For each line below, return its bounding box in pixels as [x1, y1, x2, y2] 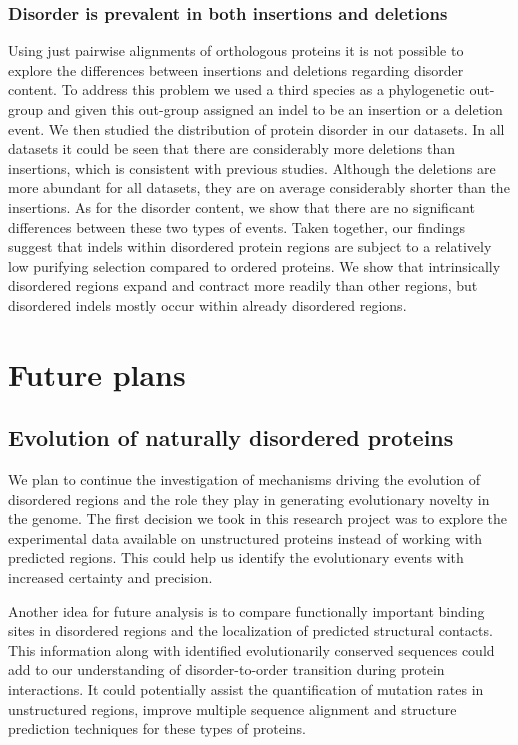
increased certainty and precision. [8, 567, 213, 588]
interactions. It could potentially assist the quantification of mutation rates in [8, 679, 484, 700]
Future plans [8, 353, 186, 394]
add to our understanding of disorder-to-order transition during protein [8, 659, 445, 680]
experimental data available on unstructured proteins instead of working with [8, 527, 483, 548]
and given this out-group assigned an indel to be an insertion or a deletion [47, 99, 503, 119]
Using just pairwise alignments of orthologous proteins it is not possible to [8, 40, 464, 61]
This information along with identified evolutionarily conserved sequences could [8, 639, 495, 660]
